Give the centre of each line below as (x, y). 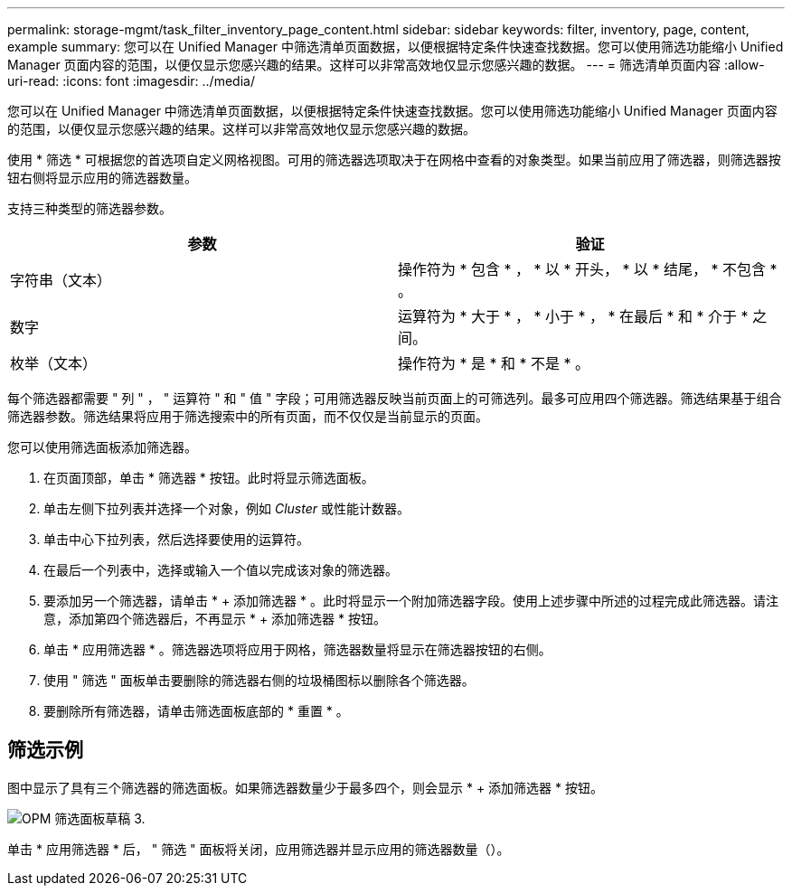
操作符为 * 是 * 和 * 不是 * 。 (494, 363)
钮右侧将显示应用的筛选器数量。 (102, 178)
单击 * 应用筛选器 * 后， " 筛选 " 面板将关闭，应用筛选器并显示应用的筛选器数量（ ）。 (259, 849)
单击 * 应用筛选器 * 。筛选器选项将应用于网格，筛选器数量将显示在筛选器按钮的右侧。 (297, 649)
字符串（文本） (61, 280)
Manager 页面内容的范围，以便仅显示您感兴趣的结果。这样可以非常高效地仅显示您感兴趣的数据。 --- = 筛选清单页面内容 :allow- (386, 65)
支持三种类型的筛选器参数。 (90, 208)
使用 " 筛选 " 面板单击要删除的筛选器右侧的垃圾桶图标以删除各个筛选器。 (259, 680)
